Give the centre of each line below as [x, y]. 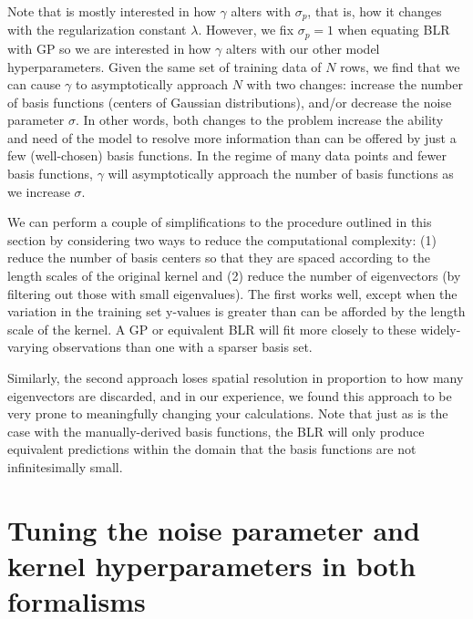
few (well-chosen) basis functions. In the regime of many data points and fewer [227, 155]
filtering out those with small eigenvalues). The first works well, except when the [232, 293]
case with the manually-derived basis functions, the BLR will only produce [216, 431]
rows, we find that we [400, 66]
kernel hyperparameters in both [212, 565]
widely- [441, 329]
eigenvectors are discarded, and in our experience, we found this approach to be [230, 395]
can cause [34, 84]
